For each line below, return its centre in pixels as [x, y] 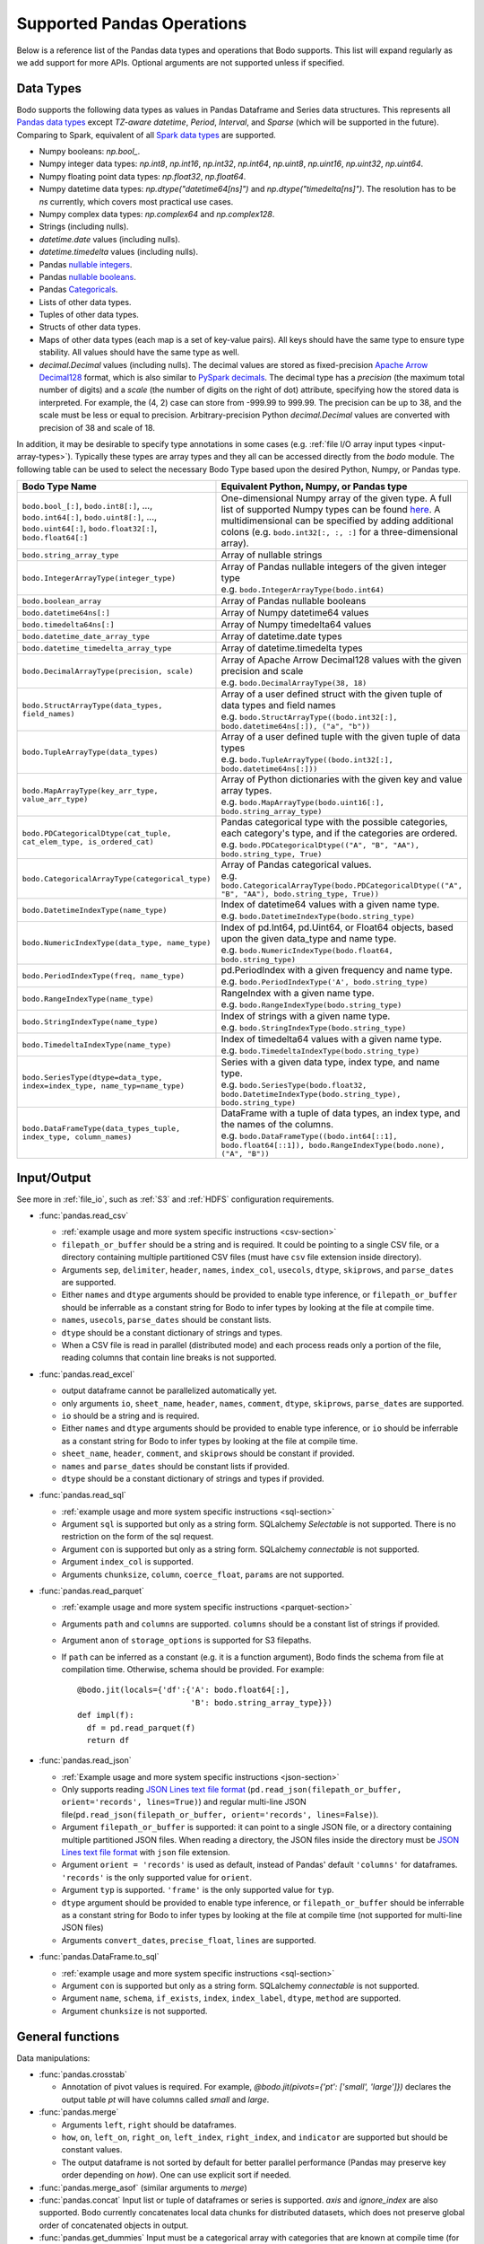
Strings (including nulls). [84, 227]
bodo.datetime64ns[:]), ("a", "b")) [296, 727]
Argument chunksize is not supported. [134, 2011]
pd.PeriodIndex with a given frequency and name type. [337, 970]
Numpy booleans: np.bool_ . [90, 152]
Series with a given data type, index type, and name [330, 1062]
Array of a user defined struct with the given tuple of [332, 694]
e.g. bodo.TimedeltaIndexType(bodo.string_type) [320, 1050]
